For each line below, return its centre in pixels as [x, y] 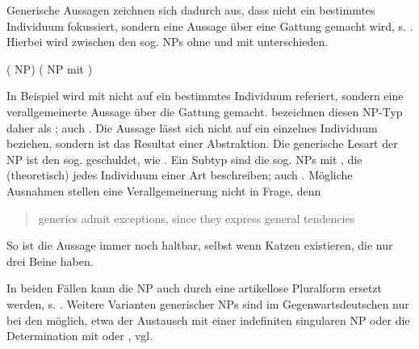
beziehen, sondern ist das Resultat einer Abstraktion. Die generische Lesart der [202, 143]
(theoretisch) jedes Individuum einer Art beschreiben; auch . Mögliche [180, 175]
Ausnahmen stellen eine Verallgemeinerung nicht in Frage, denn [164, 190]
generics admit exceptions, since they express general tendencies [197, 218]
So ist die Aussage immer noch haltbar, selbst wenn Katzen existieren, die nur [200, 245]
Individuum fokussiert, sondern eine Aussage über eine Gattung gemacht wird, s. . [210, 25]
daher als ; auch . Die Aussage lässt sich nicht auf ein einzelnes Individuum [192, 127]
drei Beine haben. [50, 261]
